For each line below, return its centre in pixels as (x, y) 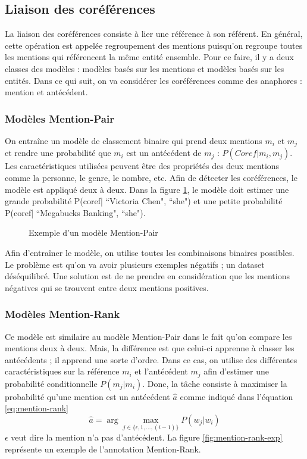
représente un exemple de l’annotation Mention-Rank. (103, 449)
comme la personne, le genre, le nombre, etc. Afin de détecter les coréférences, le (151, 178)
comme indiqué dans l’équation (236, 396)
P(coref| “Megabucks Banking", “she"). (75, 212)
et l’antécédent (161, 371)
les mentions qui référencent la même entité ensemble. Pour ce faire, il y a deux (149, 57)
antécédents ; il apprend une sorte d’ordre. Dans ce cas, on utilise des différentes (151, 359)
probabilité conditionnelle (51, 383)
